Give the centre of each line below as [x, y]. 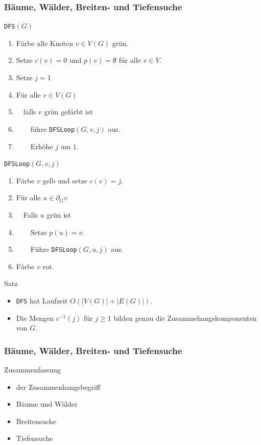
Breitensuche [36, 421]
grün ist [59, 214]
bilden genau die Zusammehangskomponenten [185, 318]
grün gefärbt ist [68, 112]
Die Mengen [35, 318]
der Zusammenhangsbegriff [58, 387]
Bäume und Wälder [47, 404]
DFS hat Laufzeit [42, 300]
